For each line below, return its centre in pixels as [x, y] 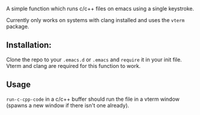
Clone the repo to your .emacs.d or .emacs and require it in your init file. [94, 60]
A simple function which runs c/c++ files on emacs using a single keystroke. [100, 9]
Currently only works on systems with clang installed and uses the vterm [96, 20]
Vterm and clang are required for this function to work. [73, 66]
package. [18, 27]
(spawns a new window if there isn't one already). [68, 105]
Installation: [29, 45]
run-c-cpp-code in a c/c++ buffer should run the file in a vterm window [93, 99]
